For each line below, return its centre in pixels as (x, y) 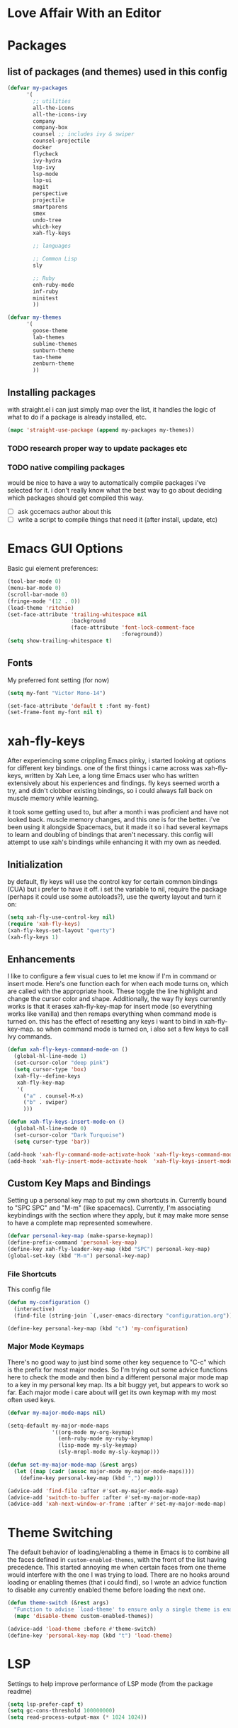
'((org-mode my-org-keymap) (93, 1432)
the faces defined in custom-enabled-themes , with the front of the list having (117, 1560)
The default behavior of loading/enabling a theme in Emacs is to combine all (118, 1552)
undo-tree (47, 220)
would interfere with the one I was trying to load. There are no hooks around (119, 1575)
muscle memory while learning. (53, 798)
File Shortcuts (32, 1274)
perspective (51, 194)
